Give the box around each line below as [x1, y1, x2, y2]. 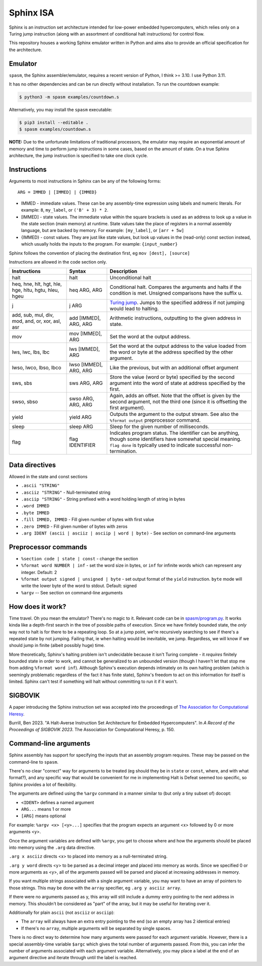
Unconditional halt [110, 274, 151, 281]
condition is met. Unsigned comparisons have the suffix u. [110, 290, 243, 297]
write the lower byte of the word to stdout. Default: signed [21, 583, 137, 589]
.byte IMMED [21, 510, 49, 516]
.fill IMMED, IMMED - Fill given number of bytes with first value [21, 517, 154, 522]
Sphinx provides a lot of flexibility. [9, 781, 77, 787]
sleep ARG [69, 423, 94, 430]
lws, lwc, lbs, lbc [12, 349, 50, 356]
